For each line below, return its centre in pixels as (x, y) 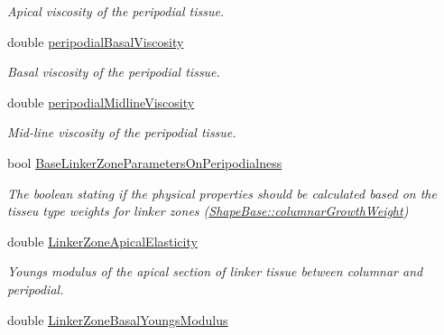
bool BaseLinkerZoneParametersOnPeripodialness (145, 162)
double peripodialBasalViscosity (96, 41)
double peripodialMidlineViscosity (101, 102)
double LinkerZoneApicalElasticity (102, 241)
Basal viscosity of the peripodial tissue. (114, 72)
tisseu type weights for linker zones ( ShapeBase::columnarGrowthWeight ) (208, 211)
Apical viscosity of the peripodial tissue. (116, 11)
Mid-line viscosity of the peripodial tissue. (122, 132)
